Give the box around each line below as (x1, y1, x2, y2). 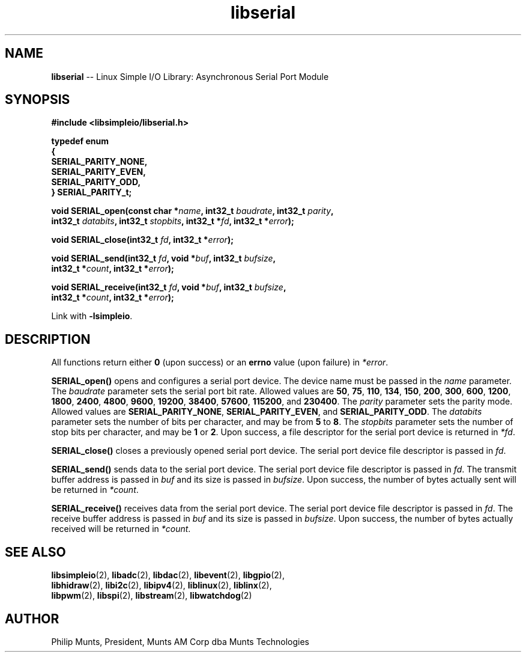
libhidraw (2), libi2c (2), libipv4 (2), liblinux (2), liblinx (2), (51, 580, 272, 591)
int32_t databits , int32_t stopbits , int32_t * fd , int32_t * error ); (51, 216, 294, 227)
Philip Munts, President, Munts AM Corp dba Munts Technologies (51, 636, 310, 647)
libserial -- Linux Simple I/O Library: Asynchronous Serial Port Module (51, 71, 329, 82)
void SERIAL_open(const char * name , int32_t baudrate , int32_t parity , (51, 206, 334, 216)
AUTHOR (5, 611, 59, 626)
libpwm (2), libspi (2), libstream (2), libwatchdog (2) (51, 590, 252, 601)
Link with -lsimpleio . (51, 311, 133, 322)
